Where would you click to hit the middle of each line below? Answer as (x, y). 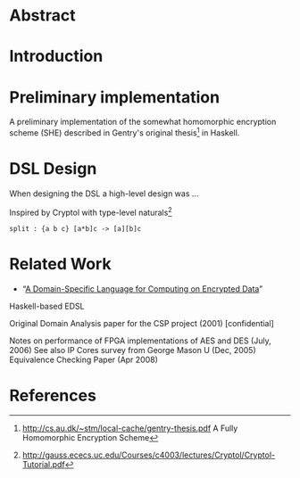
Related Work (60, 264)
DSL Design (53, 169)
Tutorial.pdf (43, 465)
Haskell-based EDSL (47, 306)
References (53, 396)
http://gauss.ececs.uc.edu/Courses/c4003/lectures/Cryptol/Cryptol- (148, 455)
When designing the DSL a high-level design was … (104, 194)
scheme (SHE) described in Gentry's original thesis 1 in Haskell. (125, 132)
